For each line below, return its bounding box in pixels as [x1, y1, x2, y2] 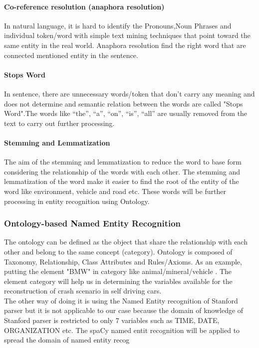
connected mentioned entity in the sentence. [4, 49, 138, 60]
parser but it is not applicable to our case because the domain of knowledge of [4, 305, 244, 315]
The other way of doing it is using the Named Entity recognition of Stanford [4, 295, 238, 305]
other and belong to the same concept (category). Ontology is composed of [4, 246, 233, 256]
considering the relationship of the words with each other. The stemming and [4, 166, 240, 176]
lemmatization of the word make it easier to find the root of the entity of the [4, 176, 239, 186]
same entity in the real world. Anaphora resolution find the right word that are [4, 39, 246, 50]
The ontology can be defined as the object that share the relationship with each [4, 236, 248, 247]
